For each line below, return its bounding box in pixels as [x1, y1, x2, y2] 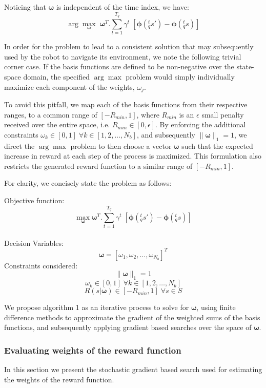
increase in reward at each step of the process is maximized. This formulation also [4, 150, 261, 161]
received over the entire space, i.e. [4, 119, 110, 130]
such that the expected [181, 140, 253, 151]
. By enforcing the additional [155, 119, 246, 130]
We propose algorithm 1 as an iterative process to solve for [4, 302, 189, 313]
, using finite [196, 302, 236, 313]
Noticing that [4, 2, 47, 12]
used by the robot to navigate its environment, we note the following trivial [4, 51, 241, 62]
